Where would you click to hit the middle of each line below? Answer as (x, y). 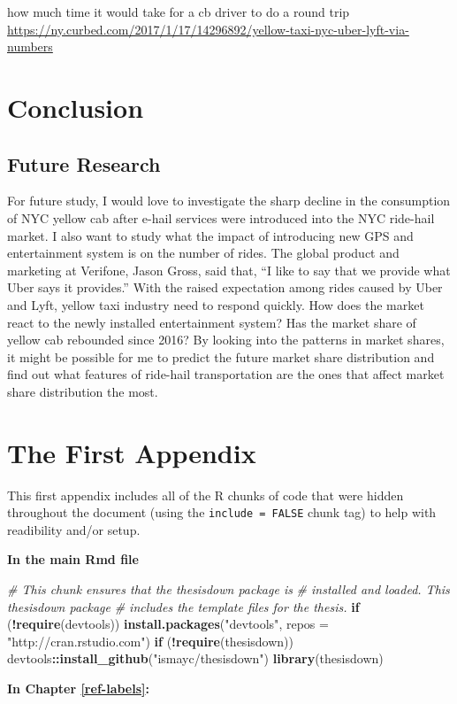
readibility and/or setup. (74, 529)
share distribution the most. (83, 391)
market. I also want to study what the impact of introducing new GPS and (210, 235)
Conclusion (76, 107)
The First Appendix (132, 452)
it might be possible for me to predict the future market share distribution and (221, 356)
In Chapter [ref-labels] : (78, 689)
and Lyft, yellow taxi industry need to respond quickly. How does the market (216, 304)
